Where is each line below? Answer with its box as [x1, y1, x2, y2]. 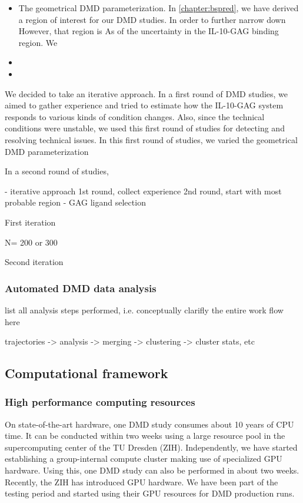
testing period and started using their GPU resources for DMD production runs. [5, 487, 295, 499]
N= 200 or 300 [5, 236, 58, 248]
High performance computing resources [5, 395, 195, 409]
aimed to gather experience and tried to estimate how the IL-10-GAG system [5, 99, 284, 111]
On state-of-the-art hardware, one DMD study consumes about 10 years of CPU [5, 418, 294, 430]
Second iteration [5, 256, 64, 268]
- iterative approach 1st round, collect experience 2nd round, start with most [5, 184, 282, 197]
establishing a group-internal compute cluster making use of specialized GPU [5, 452, 282, 465]
